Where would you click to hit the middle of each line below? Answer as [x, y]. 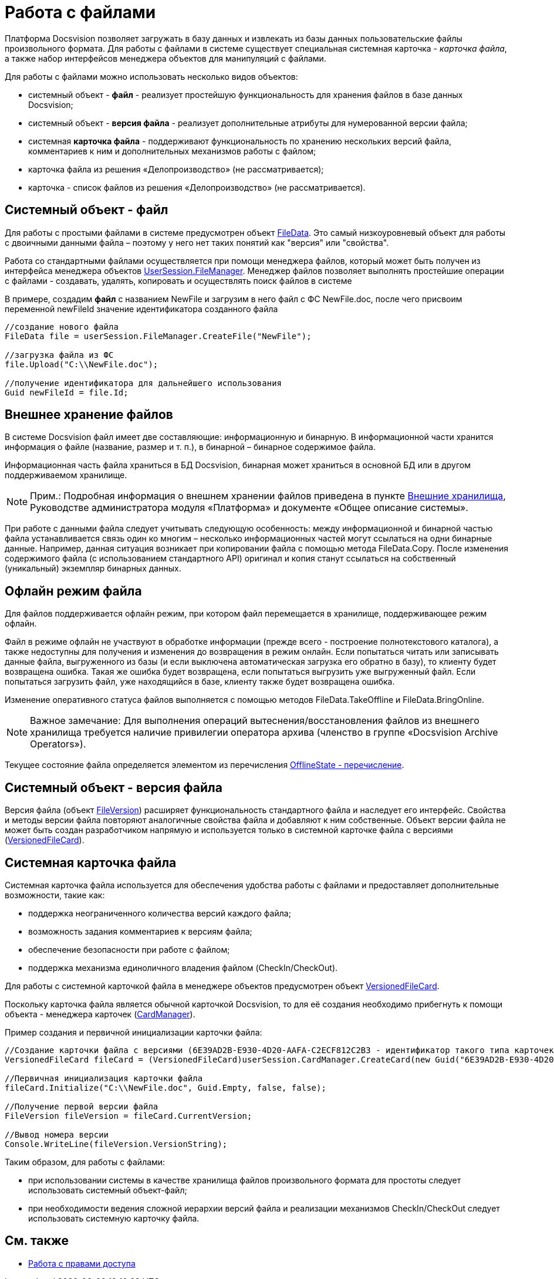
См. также [37, 1241]
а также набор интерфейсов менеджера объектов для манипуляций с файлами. [165, 58]
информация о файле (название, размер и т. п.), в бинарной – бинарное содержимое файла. [190, 447]
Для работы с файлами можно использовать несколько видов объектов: [151, 76]
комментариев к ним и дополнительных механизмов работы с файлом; [172, 151]
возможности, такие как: [55, 895]
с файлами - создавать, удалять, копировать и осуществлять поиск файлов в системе [178, 280]
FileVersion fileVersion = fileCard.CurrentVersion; [129, 1116]
